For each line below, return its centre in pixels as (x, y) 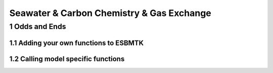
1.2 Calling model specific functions (67, 59)
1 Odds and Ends (38, 26)
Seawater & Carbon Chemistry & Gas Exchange (110, 13)
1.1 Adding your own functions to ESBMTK (77, 43)
